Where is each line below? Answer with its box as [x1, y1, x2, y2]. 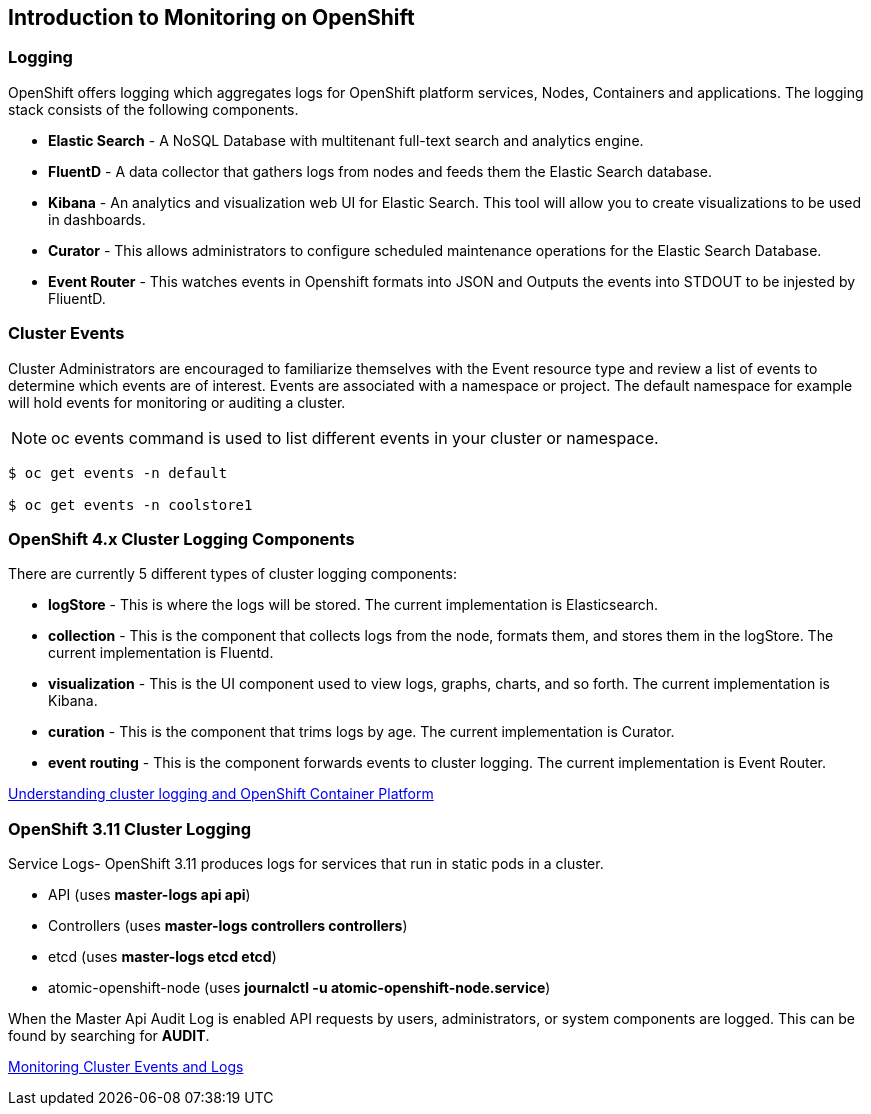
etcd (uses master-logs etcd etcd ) [48, 948, 277, 966]
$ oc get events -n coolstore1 [8, 496, 253, 513]
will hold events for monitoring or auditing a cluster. [8, 393, 346, 411]
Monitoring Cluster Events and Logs [8, 1058, 244, 1076]
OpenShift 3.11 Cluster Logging [8, 818, 251, 839]
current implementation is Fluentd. [48, 644, 274, 662]
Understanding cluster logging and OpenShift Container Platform [8, 785, 434, 803]
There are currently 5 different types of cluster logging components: [8, 565, 457, 583]
